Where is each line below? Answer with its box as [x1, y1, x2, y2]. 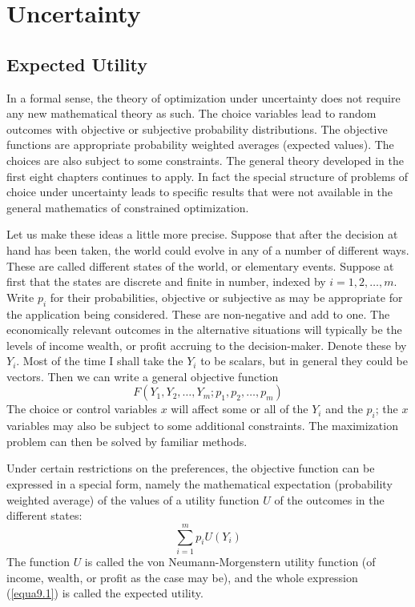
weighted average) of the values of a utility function [6, 491, 260, 508]
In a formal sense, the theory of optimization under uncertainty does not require [6, 89, 401, 106]
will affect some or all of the [171, 400, 308, 417]
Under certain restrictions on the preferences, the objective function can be [6, 460, 375, 476]
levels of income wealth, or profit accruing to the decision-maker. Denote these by [6, 336, 407, 353]
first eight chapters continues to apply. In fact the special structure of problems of [6, 167, 409, 184]
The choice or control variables [6, 400, 158, 417]
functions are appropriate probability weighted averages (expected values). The [6, 136, 394, 153]
